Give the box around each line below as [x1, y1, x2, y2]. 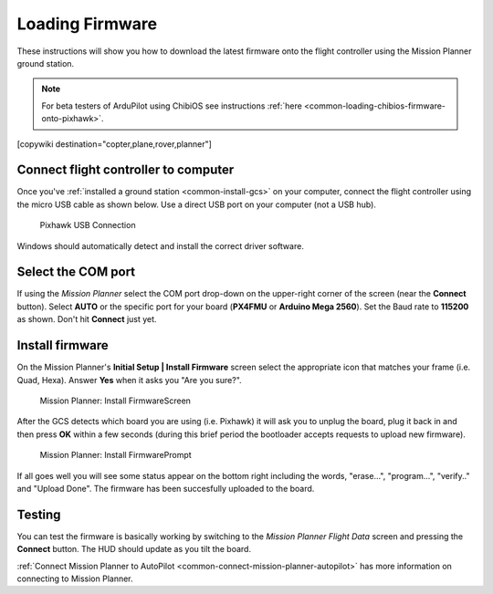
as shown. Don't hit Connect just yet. [16, 314, 157, 325]
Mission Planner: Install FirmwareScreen [39, 395, 192, 406]
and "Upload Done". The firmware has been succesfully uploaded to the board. [16, 483, 315, 494]
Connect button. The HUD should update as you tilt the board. [16, 544, 251, 555]
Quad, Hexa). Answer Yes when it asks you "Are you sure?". [16, 374, 242, 385]
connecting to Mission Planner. [16, 573, 133, 584]
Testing [16, 506, 61, 522]
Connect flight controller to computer [16, 162, 235, 178]
